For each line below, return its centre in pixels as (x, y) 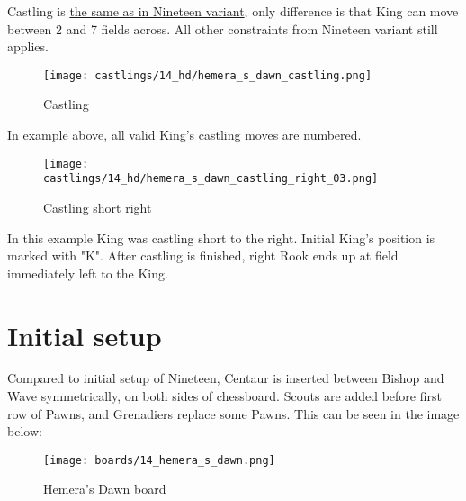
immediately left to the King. (88, 273)
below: (25, 431)
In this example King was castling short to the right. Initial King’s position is (221, 237)
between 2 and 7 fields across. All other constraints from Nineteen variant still (223, 28)
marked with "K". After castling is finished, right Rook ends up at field (203, 255)
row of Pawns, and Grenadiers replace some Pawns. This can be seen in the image (233, 413)
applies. (28, 46)
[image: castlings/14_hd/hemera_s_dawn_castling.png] (208, 75)
